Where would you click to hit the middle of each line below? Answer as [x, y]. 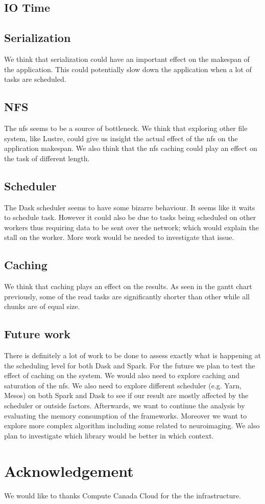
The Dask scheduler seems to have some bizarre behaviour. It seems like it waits [130, 207]
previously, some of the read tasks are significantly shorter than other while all [127, 296]
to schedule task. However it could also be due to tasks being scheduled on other [130, 217]
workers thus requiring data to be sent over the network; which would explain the [132, 227]
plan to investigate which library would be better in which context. [109, 435]
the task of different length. [47, 158]
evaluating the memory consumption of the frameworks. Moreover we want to [126, 415]
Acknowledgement [69, 470]
